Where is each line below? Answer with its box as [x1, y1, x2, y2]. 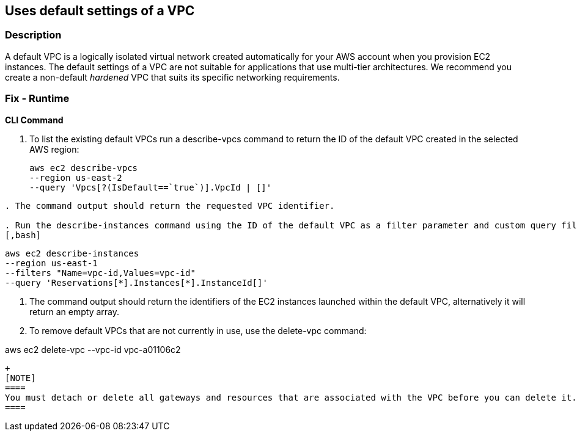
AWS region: [29, 144, 79, 154]
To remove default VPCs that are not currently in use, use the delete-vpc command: [29, 325, 367, 336]
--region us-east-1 [5, 258, 98, 268]
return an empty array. [29, 306, 120, 317]
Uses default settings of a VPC [5, 3, 195, 18]
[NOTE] [5, 372, 36, 383]
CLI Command [5, 114, 64, 125]
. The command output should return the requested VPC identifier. [5, 200, 335, 211]
